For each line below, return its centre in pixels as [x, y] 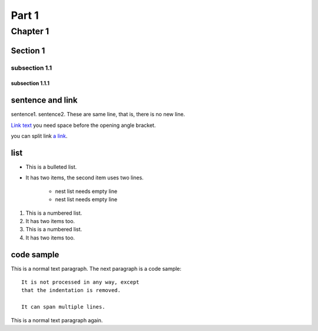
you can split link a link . [39, 136]
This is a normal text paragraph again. [57, 320]
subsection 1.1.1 [30, 83]
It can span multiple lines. [63, 307]
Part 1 [25, 15]
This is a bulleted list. [51, 167]
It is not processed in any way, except [80, 282]
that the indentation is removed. [71, 290]
